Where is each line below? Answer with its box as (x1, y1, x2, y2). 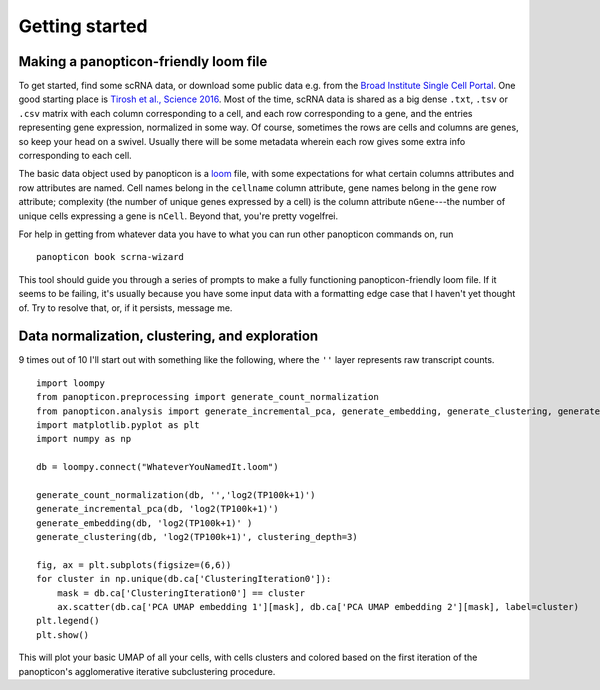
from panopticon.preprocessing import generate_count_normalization (36, 391, 379, 403)
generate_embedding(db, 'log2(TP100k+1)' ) (36, 517, 253, 529)
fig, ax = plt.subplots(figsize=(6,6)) (36, 559, 232, 570)
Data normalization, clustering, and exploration (18, 328, 319, 345)
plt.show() (36, 629, 90, 640)
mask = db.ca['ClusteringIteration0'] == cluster (56, 587, 305, 599)
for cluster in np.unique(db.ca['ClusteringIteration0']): (36, 573, 332, 585)
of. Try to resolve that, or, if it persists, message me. (18, 301, 233, 314)
